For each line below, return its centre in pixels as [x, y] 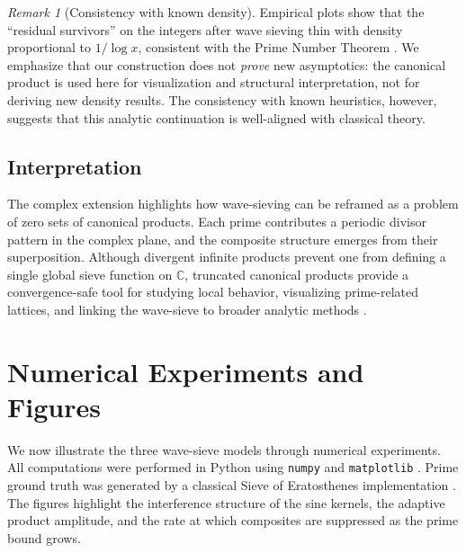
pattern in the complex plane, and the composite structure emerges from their [223, 239]
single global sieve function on [90, 274]
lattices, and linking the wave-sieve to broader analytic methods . [187, 309]
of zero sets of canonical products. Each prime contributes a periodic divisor [217, 221]
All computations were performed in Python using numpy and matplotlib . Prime [233, 467]
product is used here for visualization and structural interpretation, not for [214, 82]
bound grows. [44, 537]
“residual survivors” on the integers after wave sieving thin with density [205, 29]
